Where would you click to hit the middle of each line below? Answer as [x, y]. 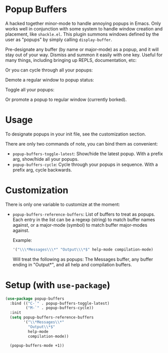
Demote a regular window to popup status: [50, 80]
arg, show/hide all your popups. [46, 159]
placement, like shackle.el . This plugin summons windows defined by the [82, 34]
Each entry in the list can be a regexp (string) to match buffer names [84, 220]
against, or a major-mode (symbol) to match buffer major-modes [80, 225]
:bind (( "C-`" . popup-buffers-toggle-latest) [60, 303]
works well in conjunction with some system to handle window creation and [84, 28]
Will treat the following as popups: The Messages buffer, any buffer [83, 259]
